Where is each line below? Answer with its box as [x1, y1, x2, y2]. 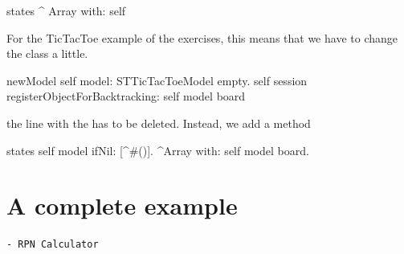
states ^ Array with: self [6, 2, 126, 18]
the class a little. [6, 45, 88, 62]
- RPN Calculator [6, 239, 99, 251]
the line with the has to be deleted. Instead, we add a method [6, 114, 311, 131]
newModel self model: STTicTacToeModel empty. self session [6, 72, 308, 88]
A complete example [6, 189, 238, 222]
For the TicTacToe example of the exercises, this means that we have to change [6, 29, 398, 46]
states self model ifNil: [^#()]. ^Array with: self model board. [6, 141, 309, 158]
